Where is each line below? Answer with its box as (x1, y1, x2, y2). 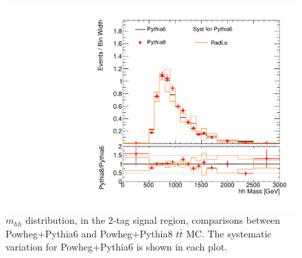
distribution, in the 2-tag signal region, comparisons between (25, 213, 281, 227)
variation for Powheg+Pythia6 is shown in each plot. (5, 240, 228, 254)
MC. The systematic (185, 226, 272, 240)
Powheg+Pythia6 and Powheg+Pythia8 (5, 226, 173, 240)
